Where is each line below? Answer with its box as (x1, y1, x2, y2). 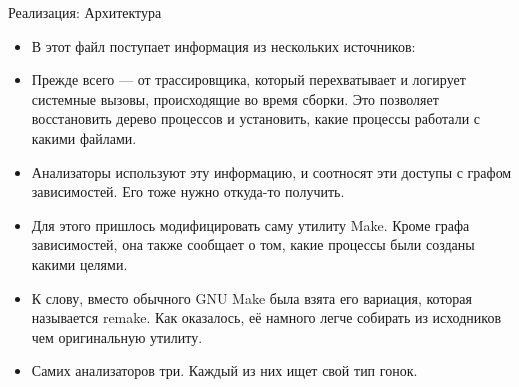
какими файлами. (31, 127, 137, 148)
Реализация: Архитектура (8, 2, 162, 22)
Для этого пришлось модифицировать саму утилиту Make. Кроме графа (31, 214, 470, 235)
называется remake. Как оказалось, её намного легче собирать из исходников (31, 307, 502, 328)
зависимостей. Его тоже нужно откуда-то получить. (31, 181, 345, 202)
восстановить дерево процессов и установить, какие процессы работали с (31, 108, 480, 129)
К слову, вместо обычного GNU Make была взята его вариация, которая (31, 287, 472, 308)
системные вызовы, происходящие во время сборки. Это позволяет (31, 88, 439, 109)
